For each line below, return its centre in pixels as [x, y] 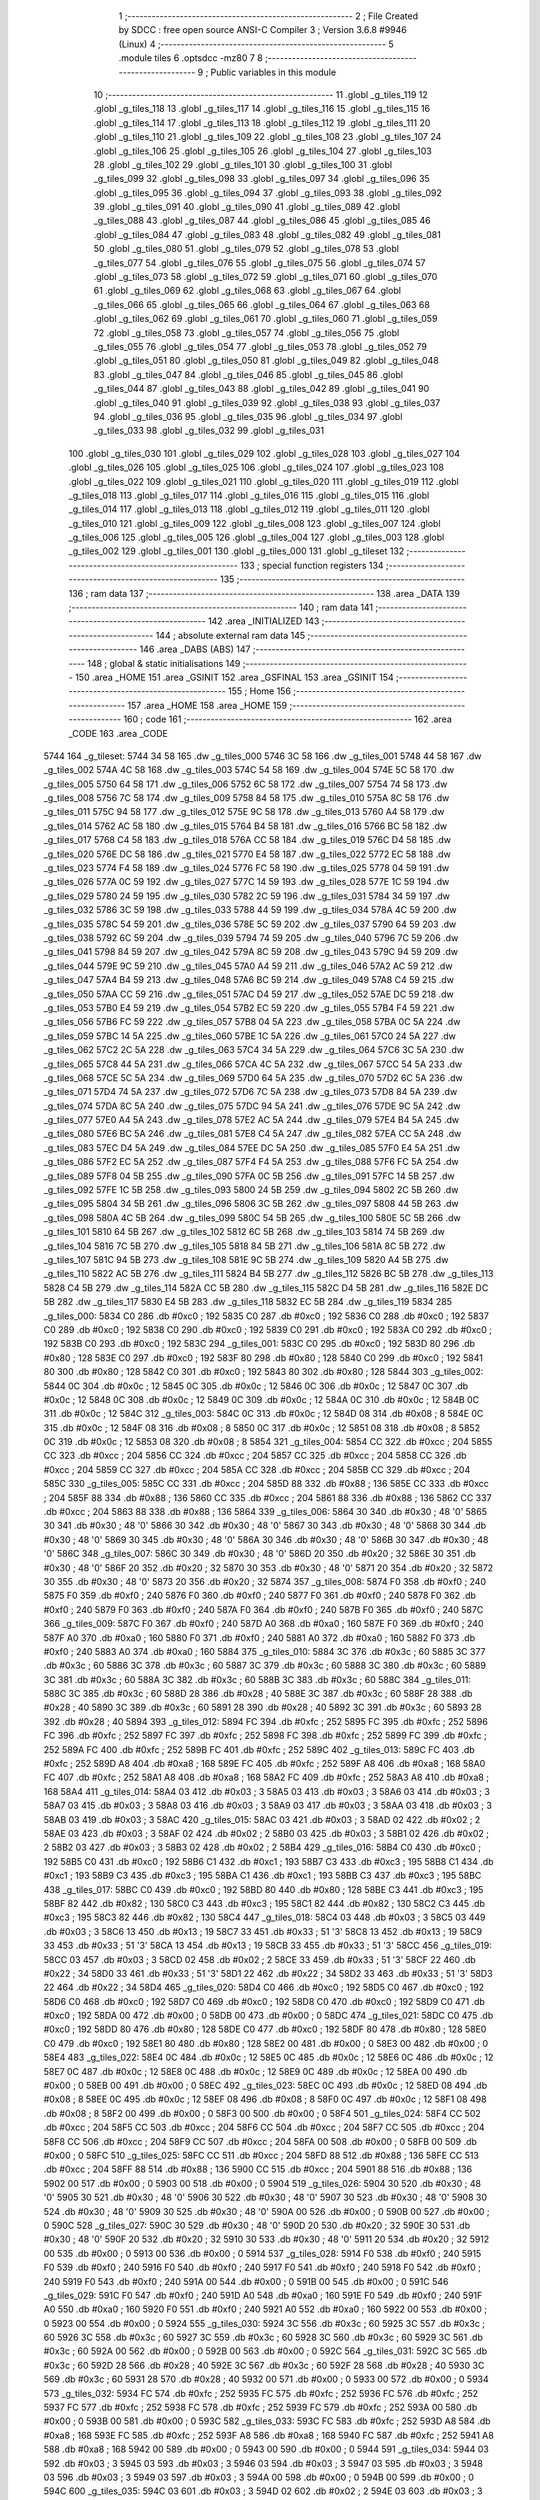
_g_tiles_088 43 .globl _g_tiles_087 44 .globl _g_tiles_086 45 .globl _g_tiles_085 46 [262, 221]
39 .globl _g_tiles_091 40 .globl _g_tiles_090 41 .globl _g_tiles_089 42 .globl [246, 207]
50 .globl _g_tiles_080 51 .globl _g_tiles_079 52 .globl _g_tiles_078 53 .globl [246, 249]
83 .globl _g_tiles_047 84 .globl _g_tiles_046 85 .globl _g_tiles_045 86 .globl [248, 374]
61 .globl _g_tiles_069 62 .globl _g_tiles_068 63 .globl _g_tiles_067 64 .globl [247, 291]
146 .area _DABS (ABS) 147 [195, 649]
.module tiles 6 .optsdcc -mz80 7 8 [191, 58]
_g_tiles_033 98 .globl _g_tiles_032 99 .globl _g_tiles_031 [209, 431]
